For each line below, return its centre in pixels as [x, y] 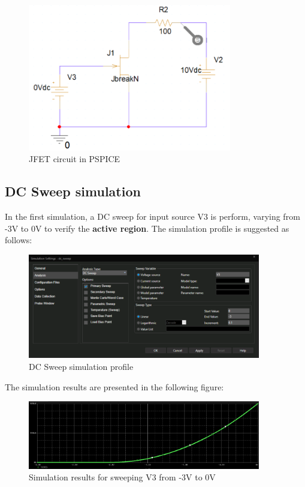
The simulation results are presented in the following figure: [114, 386]
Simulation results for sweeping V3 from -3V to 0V [122, 477]
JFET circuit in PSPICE [75, 159]
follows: [19, 240]
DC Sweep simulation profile [81, 366]
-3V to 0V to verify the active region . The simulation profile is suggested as [147, 228]
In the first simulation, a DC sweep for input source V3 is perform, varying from [152, 216]
